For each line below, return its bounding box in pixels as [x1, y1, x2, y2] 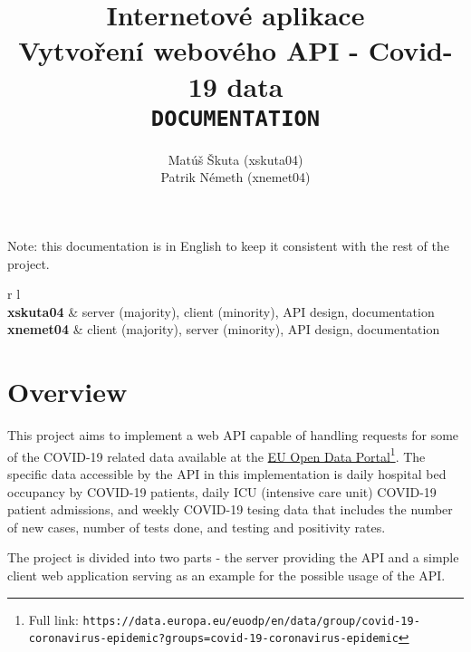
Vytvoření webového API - [18, 32, 359, 69]
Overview [7, 373, 128, 410]
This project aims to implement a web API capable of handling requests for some [7, 426, 459, 445]
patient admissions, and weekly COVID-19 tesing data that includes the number [7, 500, 453, 519]
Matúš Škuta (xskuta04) [168, 149, 303, 168]
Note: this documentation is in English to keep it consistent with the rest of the [7, 236, 449, 254]
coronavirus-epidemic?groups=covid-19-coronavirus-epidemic [28, 632, 399, 646]
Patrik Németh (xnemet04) [160, 168, 311, 187]
